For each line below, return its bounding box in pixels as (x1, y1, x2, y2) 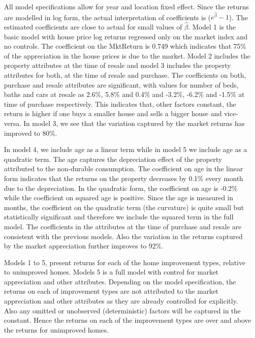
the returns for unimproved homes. (4, 324, 109, 335)
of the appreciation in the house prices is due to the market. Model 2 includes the (4, 50, 251, 61)
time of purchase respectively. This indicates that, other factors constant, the (4, 98, 236, 109)
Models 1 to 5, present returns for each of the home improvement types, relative (4, 257, 246, 267)
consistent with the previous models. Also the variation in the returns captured (4, 231, 243, 241)
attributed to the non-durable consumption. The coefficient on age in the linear (4, 163, 243, 174)
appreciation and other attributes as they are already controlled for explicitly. (4, 296, 238, 306)
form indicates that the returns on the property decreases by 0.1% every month (4, 173, 243, 183)
